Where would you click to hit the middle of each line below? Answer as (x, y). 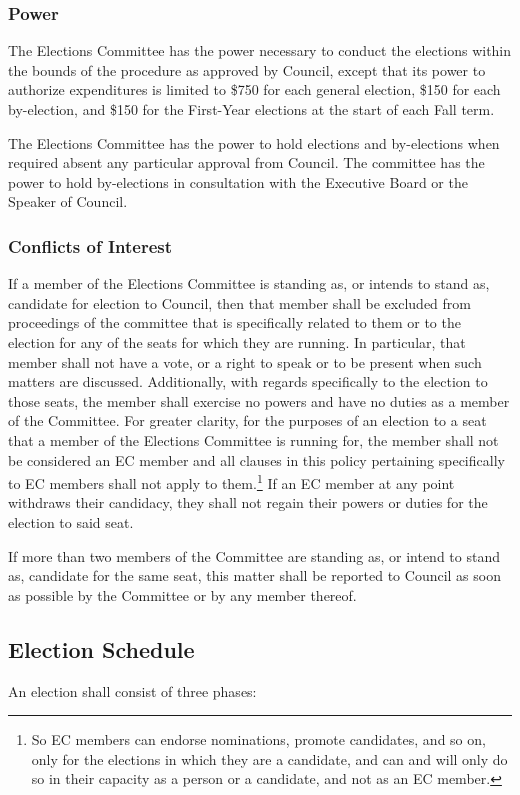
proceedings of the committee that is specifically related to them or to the (234, 322)
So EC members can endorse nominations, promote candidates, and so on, (258, 739)
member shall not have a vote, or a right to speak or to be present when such (245, 361)
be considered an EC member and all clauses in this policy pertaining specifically (256, 459)
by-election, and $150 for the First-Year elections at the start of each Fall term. (251, 109)
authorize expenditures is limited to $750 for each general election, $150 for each (254, 89)
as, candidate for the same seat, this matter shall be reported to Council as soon (254, 575)
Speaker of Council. (68, 201)
